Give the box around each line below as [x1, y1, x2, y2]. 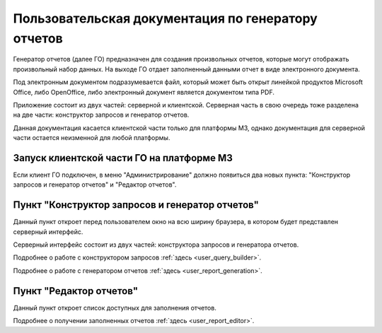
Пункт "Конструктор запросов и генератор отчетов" [13, 199, 260, 211]
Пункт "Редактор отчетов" [13, 285, 138, 297]
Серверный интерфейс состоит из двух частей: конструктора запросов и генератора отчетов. [13, 240, 299, 249]
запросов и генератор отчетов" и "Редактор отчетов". [13, 180, 177, 189]
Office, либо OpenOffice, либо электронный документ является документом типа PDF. [13, 88, 275, 96]
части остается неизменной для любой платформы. [13, 134, 170, 142]
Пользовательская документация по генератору [13, 11, 318, 26]
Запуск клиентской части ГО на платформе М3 [13, 152, 233, 164]
